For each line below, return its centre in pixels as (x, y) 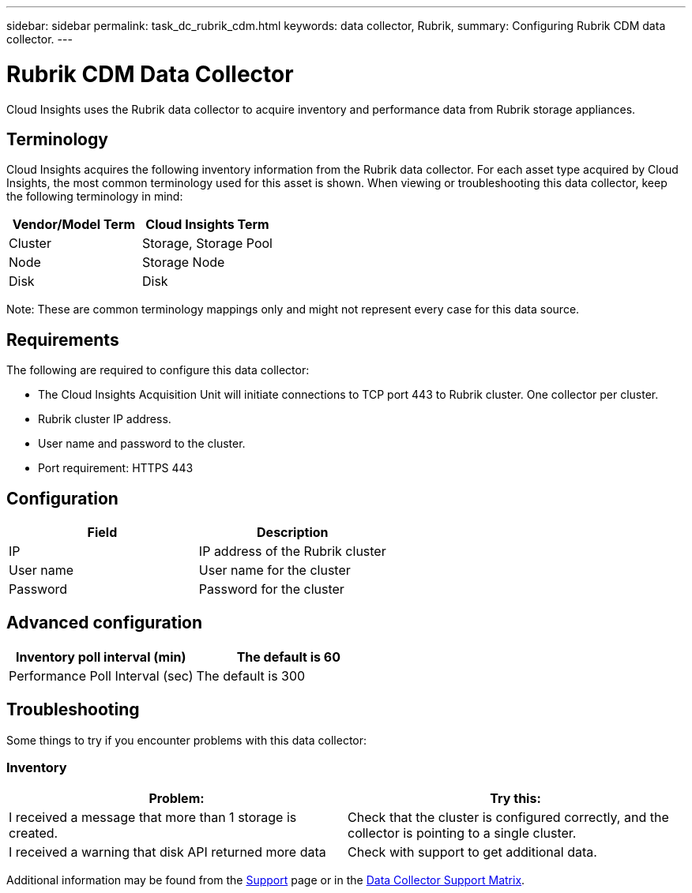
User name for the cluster (275, 570)
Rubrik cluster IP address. (105, 419)
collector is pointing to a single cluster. (462, 833)
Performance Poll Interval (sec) (101, 675)
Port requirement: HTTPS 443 (116, 468)
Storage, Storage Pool (207, 244)
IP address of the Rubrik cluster (292, 552)
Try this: (515, 799)
